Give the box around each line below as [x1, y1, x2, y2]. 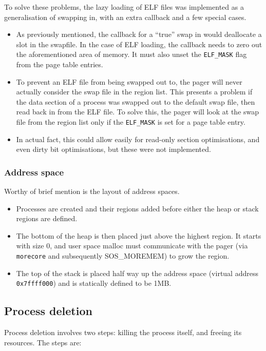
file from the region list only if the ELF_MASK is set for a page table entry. [16, 116, 245, 127]
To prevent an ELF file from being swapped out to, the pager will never [16, 76, 242, 87]
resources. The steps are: [4, 337, 82, 347]
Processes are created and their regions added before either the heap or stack [16, 203, 259, 213]
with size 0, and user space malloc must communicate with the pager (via [16, 240, 248, 251]
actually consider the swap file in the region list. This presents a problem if [16, 86, 253, 97]
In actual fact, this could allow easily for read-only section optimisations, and [16, 133, 260, 144]
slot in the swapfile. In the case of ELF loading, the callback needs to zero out [16, 38, 262, 49]
